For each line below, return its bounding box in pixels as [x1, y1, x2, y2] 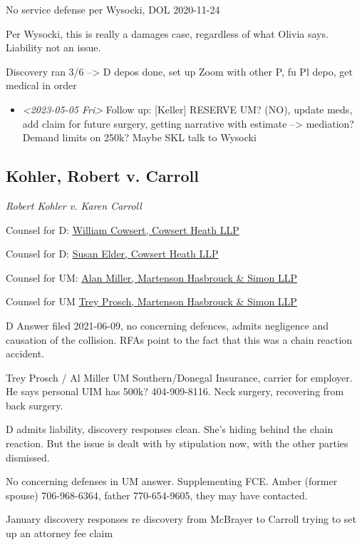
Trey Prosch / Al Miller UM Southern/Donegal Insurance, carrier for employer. [6, 370, 353, 384]
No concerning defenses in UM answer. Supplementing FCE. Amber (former [6, 474, 338, 489]
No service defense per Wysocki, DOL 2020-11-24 [6, 2, 220, 16]
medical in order [6, 78, 77, 93]
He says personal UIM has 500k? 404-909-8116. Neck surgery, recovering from [6, 384, 344, 399]
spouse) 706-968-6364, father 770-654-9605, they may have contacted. [6, 487, 308, 502]
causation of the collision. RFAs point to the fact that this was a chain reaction [6, 332, 353, 347]
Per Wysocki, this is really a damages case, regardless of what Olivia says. [6, 26, 329, 41]
